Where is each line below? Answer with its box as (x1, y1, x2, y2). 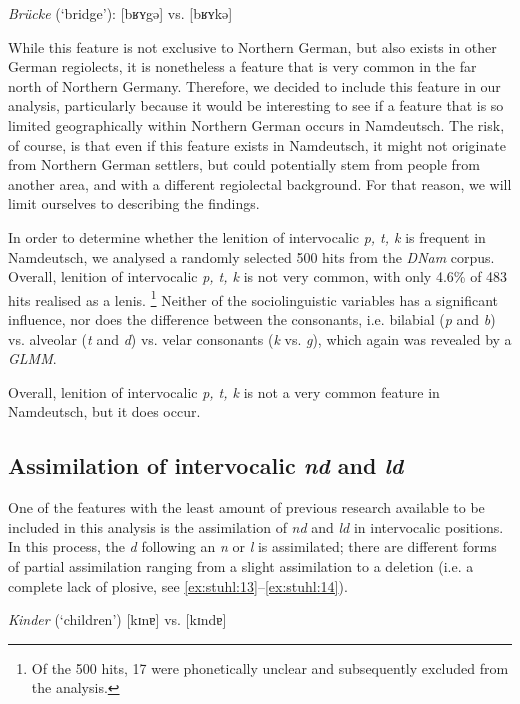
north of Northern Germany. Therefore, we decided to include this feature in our (8, 75, 501, 96)
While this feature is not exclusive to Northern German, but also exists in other (8, 36, 497, 57)
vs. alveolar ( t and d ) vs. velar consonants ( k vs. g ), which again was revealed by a (8, 328, 512, 349)
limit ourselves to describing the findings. (8, 193, 260, 214)
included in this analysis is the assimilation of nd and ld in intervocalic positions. (8, 516, 504, 537)
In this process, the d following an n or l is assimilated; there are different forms (8, 536, 497, 557)
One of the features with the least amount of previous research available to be (8, 497, 485, 518)
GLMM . (8, 348, 57, 369)
